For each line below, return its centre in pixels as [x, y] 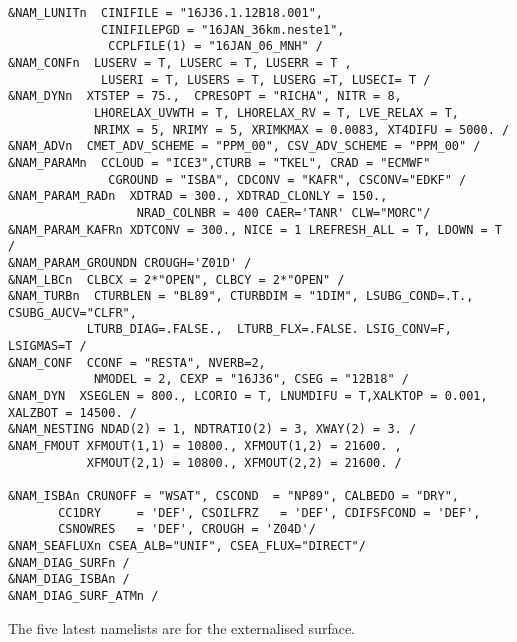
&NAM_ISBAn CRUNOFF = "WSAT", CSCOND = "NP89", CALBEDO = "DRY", [234, 496]
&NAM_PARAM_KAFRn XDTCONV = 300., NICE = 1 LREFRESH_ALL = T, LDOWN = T [255, 229]
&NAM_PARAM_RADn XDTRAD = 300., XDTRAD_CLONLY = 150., [198, 196]
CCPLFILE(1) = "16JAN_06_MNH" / [215, 46]
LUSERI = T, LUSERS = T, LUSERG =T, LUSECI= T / [266, 79]
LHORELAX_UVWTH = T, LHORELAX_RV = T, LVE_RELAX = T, [276, 112]
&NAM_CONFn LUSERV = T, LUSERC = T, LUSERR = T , [180, 62]
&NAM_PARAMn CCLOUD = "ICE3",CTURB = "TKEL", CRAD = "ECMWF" [219, 162]
